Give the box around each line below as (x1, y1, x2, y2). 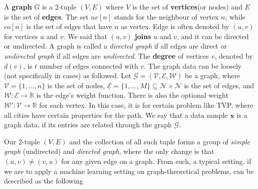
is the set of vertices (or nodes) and (132, 2, 242, 12)
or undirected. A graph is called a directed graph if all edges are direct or (4, 41, 227, 51)
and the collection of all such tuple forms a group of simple (69, 136, 250, 146)
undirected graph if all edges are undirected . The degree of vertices (4, 50, 209, 61)
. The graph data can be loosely (144, 60, 242, 71)
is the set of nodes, (47, 80, 105, 90)
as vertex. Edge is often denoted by (121, 21, 229, 32)
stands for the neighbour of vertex (114, 11, 219, 22)
